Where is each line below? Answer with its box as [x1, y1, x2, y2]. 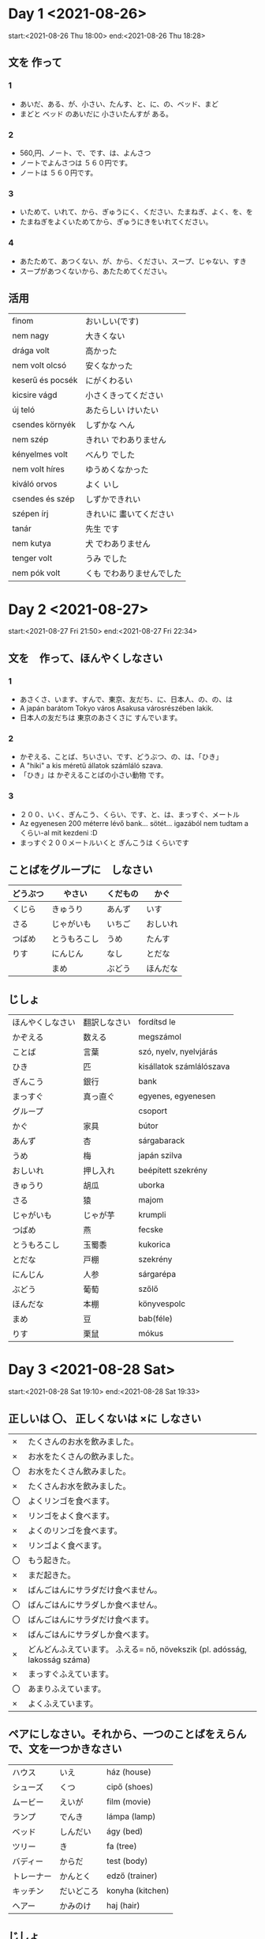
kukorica [138, 1239, 171, 1250]
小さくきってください [85, 390, 164, 401]
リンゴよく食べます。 [28, 1539, 106, 1551]
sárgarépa [138, 1269, 177, 1280]
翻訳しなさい [83, 1017, 132, 1028]
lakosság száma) [28, 1654, 91, 1665]
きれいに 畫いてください [85, 509, 174, 520]
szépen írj [12, 508, 49, 519]
